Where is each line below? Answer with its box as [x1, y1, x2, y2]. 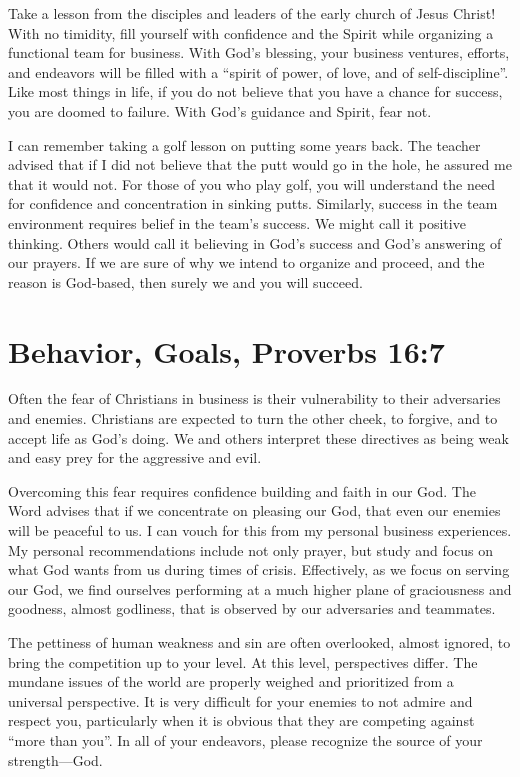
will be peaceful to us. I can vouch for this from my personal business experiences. [8, 520, 512, 540]
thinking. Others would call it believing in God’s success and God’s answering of [8, 232, 502, 253]
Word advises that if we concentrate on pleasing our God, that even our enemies [8, 500, 501, 521]
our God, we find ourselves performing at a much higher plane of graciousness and [8, 578, 512, 599]
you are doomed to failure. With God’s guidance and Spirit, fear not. [8, 100, 432, 121]
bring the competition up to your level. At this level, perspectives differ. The [8, 651, 478, 672]
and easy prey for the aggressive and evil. [8, 447, 262, 468]
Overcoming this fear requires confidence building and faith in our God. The [8, 480, 476, 501]
